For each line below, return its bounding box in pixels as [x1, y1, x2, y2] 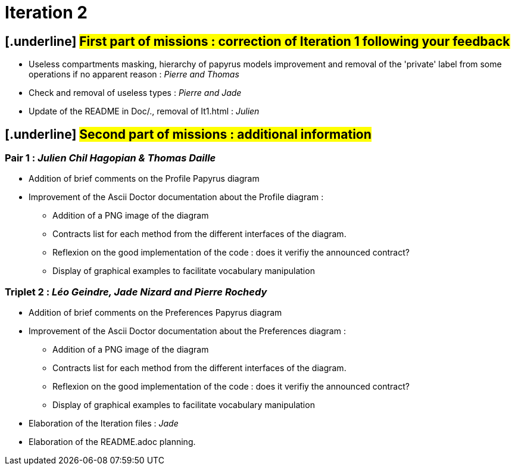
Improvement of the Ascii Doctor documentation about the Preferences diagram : [29, 326, 346, 337]
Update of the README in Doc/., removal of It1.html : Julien [29, 106, 260, 117]
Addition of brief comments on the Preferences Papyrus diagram [29, 307, 282, 318]
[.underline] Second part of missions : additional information [5, 126, 372, 142]
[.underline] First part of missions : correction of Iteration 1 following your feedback [5, 33, 510, 49]
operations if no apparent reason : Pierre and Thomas [29, 69, 239, 80]
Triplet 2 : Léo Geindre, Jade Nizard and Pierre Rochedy [5, 285, 267, 298]
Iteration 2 [5, 2, 88, 23]
